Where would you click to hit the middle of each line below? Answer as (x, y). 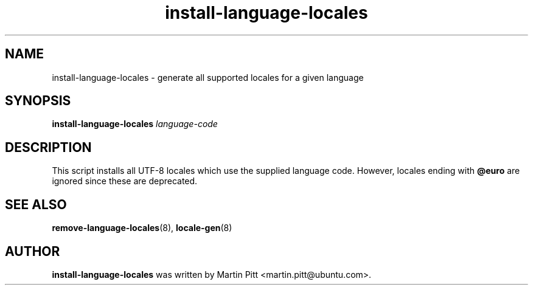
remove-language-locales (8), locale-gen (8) (142, 228)
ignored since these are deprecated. (125, 181)
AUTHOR (33, 251)
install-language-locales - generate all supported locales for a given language (208, 77)
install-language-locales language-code (135, 124)
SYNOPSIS (38, 101)
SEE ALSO (36, 204)
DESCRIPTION (48, 147)
